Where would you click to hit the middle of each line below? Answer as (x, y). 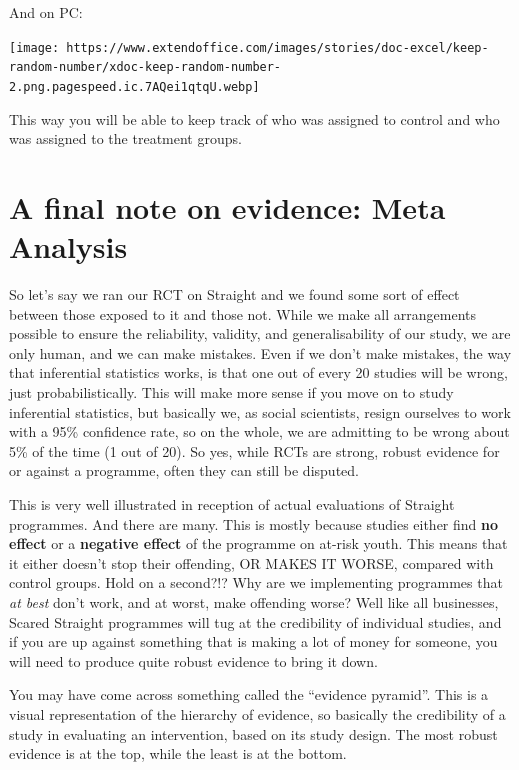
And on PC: (46, 12)
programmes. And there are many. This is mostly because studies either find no (254, 523)
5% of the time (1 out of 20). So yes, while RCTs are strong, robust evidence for (254, 450)
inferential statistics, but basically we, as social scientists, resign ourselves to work (260, 411)
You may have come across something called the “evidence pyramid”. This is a (249, 694)
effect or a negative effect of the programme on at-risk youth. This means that (258, 543)
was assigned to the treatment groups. (125, 138)
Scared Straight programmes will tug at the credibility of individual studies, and (255, 621)
